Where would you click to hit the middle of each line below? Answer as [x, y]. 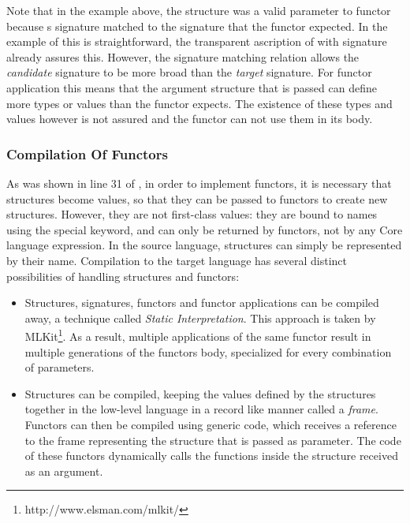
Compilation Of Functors [87, 153]
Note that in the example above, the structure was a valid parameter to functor [199, 10]
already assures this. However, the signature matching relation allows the [183, 56]
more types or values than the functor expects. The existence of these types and [199, 103]
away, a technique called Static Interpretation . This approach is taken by [200, 318]
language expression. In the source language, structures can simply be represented [204, 245]
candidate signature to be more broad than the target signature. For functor [189, 72]
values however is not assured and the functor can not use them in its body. [190, 119]
